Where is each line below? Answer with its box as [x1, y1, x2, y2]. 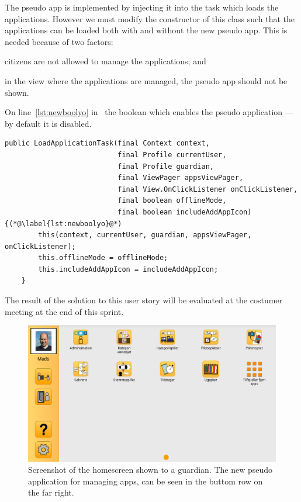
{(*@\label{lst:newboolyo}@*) [5, 219, 122, 228]
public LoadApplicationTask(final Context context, [5, 139, 210, 148]
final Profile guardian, [117, 162, 214, 171]
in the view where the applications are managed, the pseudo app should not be [5, 74, 288, 86]
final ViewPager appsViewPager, [117, 174, 244, 182]
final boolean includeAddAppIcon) [117, 207, 252, 216]
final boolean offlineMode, [117, 196, 227, 205]
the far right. [28, 486, 74, 498]
